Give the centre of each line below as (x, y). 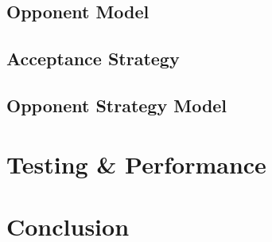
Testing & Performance (136, 164)
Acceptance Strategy (93, 59)
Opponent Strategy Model (117, 105)
